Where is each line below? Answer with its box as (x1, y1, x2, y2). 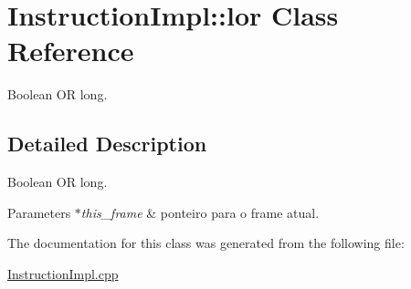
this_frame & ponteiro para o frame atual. (80, 202, 320, 222)
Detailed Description (7, 129, 207, 158)
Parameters (7, 202, 71, 222)
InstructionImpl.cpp (7, 263, 119, 283)
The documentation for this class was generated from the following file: (7, 233, 405, 253)
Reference (7, 32, 134, 69)
